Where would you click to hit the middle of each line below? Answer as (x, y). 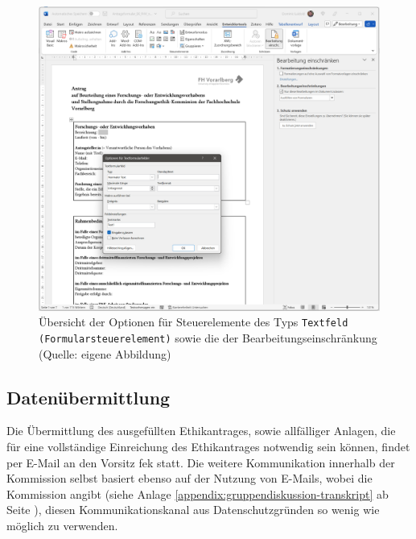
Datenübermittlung (89, 397)
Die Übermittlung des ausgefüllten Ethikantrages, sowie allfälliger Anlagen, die (201, 431)
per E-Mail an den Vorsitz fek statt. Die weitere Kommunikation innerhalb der (201, 462)
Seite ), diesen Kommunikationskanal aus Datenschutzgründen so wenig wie (193, 510)
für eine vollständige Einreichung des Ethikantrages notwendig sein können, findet (208, 446)
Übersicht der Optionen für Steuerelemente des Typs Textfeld (194, 322)
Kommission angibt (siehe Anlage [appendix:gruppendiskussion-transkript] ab (198, 493)
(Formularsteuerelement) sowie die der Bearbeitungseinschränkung (208, 337)
